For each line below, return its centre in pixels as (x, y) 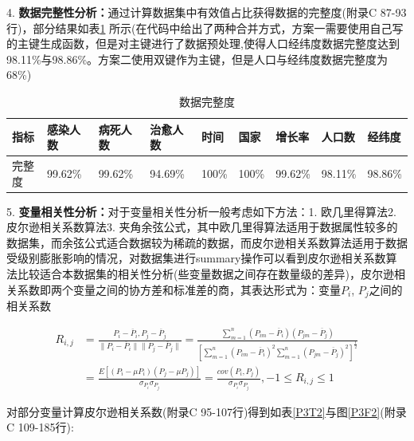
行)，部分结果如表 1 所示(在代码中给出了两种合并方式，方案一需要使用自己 (199, 28)
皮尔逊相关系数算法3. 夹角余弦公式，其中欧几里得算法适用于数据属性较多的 (202, 227)
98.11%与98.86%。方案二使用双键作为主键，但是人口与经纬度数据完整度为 (197, 59)
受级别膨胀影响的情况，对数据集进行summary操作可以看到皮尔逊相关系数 (196, 258)
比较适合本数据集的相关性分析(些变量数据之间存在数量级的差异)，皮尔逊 (205, 274)
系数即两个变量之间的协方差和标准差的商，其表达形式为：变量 (179, 289)
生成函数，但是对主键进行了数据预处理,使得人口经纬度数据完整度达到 (219, 43)
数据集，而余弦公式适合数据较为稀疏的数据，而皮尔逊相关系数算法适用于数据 (207, 242)
